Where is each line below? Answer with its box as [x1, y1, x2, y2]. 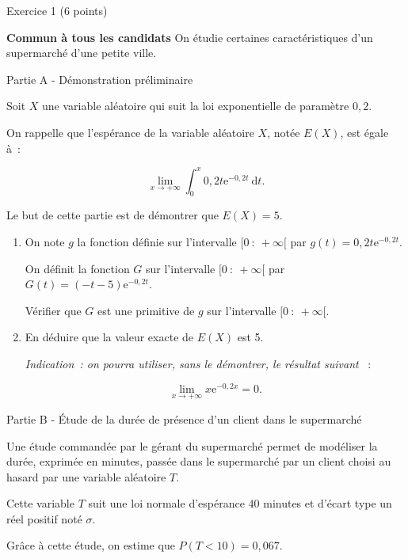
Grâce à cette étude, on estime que [6, 537, 175, 553]
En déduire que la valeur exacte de [25, 329, 194, 345]
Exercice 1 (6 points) [6, 2, 108, 18]
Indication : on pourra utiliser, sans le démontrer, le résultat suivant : [25, 356, 372, 372]
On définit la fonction [25, 260, 130, 276]
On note [25, 234, 65, 250]
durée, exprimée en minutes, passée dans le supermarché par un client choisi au [6, 453, 391, 470]
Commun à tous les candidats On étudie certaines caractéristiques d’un [6, 29, 373, 45]
